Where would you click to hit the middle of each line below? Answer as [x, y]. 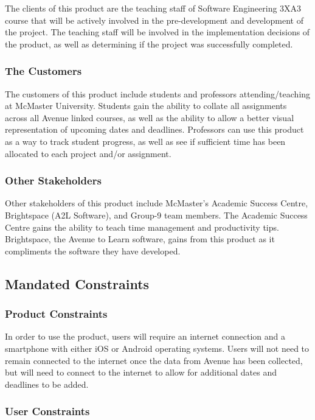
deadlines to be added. [47, 384]
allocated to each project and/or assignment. [88, 153]
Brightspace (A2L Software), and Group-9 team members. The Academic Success [156, 215]
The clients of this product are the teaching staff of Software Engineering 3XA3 [153, 8]
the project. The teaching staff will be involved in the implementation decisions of [157, 32]
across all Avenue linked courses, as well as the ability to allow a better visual [150, 117]
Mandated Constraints [77, 283]
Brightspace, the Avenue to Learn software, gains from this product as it [140, 239]
